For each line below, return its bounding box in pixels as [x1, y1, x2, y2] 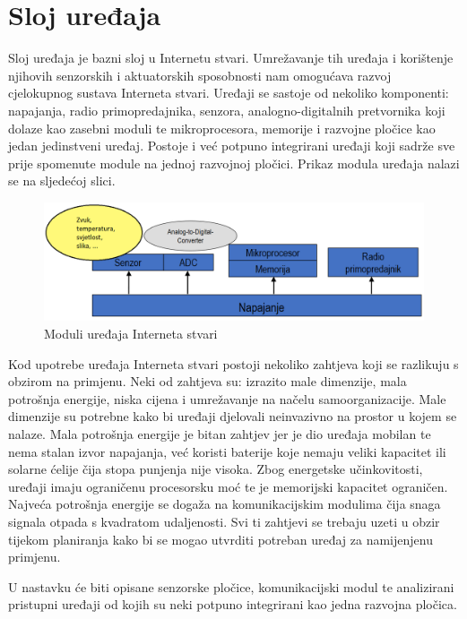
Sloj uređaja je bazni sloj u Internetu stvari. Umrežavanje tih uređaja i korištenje [8, 48, 454, 67]
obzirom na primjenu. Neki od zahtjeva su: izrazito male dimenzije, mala [8, 372, 407, 391]
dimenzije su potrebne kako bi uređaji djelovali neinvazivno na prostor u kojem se [8, 407, 457, 426]
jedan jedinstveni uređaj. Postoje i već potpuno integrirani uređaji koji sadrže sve [8, 136, 455, 155]
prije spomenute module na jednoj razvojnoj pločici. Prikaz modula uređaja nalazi [8, 153, 460, 172]
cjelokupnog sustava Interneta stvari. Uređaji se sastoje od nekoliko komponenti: [8, 83, 449, 102]
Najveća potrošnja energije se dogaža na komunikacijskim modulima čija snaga [8, 494, 441, 513]
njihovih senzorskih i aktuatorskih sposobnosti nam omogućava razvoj [8, 65, 392, 84]
